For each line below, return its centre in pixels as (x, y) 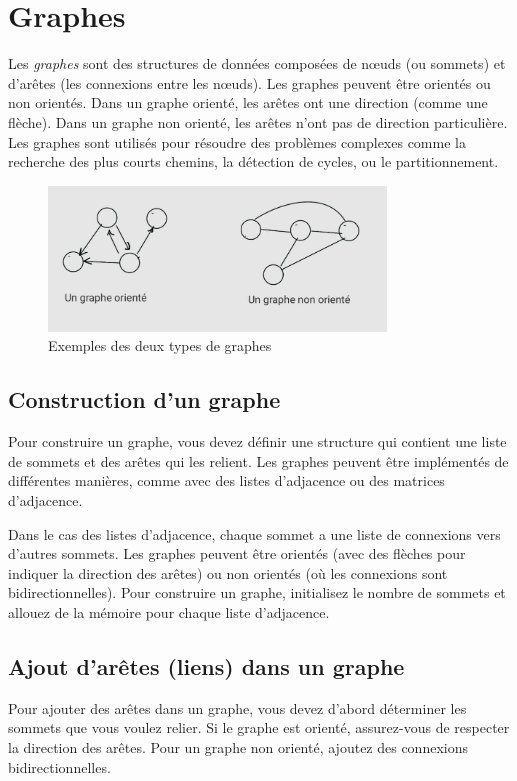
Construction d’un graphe (144, 399)
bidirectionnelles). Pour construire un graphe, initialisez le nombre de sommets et (257, 592)
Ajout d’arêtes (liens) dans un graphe (206, 665)
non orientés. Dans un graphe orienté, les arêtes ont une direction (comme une (248, 102)
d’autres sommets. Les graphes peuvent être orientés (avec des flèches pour (237, 553)
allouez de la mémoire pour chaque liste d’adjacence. (169, 611)
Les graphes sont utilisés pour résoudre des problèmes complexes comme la (237, 141)
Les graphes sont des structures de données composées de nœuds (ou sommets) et (257, 63)
